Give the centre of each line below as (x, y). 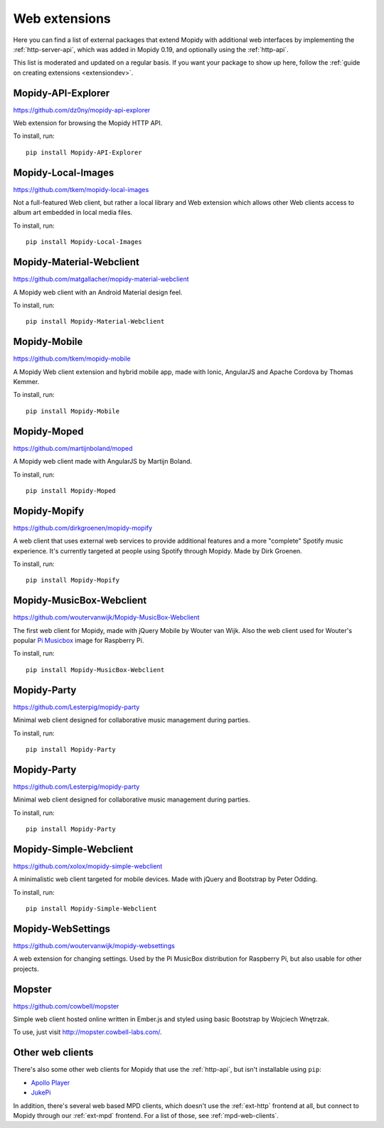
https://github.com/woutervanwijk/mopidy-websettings (94, 945)
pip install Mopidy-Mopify (73, 580)
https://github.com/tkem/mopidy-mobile (72, 358)
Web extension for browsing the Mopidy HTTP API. (88, 123)
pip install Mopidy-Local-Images (84, 242)
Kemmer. (26, 382)
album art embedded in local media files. (73, 213)
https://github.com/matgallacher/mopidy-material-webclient (101, 279)
